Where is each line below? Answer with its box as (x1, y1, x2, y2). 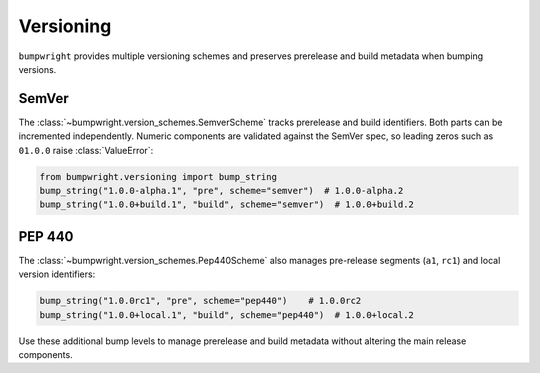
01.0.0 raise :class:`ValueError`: (18, 144, 154, 156)
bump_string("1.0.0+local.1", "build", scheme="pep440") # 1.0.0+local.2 (39, 309, 415, 320)
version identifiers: (18, 268, 96, 280)
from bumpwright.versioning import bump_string (39, 171, 277, 182)
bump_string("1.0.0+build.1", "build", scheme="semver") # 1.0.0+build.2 (39, 199, 415, 210)
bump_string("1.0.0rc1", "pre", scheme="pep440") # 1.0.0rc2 (39, 295, 362, 307)
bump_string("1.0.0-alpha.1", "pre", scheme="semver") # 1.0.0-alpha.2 (39, 185, 404, 196)
